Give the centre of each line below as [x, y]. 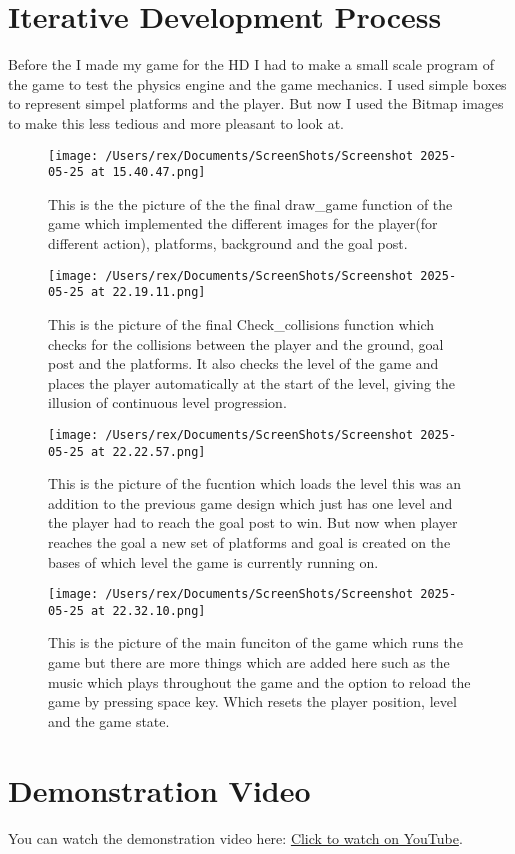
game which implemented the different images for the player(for [243, 223]
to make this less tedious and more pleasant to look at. [176, 122]
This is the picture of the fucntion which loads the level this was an [255, 483]
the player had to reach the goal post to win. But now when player [253, 522]
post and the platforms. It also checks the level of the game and [243, 363]
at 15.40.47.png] [148, 172]
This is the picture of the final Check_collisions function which [241, 323]
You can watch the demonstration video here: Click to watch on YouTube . [235, 837]
